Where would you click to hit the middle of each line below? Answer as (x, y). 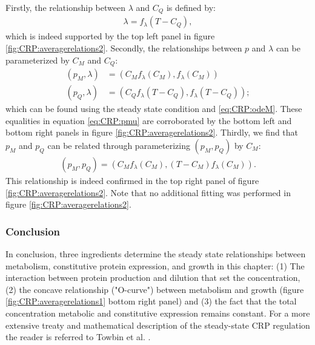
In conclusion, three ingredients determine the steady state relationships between (156, 254)
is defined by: (191, 7)
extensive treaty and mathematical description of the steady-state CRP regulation (158, 325)
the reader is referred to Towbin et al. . (78, 337)
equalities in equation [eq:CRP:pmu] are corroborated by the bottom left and (149, 120)
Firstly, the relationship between (66, 7)
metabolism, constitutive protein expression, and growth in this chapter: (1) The (155, 265)
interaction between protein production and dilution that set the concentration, (153, 278)
